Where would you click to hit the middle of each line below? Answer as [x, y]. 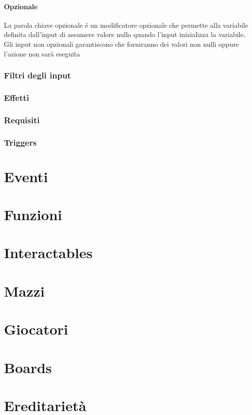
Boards [28, 367]
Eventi [26, 176]
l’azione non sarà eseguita [42, 53]
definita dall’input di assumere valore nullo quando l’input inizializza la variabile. [125, 34]
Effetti [17, 97]
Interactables [48, 253]
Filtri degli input [37, 75]
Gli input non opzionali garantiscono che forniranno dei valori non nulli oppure [122, 44]
